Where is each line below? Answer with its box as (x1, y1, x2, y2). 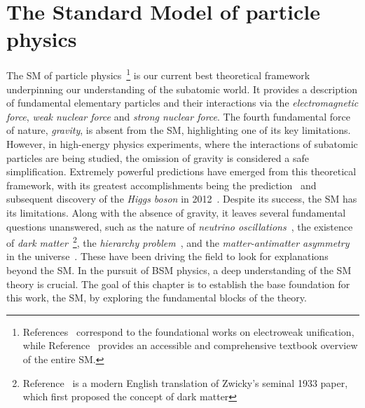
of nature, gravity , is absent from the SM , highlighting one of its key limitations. (6, 123, 351, 137)
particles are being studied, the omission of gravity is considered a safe (6, 150, 309, 165)
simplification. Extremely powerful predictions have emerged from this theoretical (6, 164, 357, 179)
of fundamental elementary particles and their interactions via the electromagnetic (6, 95, 359, 110)
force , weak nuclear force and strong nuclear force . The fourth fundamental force (6, 109, 350, 123)
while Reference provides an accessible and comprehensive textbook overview (22, 338, 358, 353)
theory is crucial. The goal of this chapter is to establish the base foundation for (6, 276, 350, 291)
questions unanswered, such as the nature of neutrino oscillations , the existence (6, 219, 353, 233)
